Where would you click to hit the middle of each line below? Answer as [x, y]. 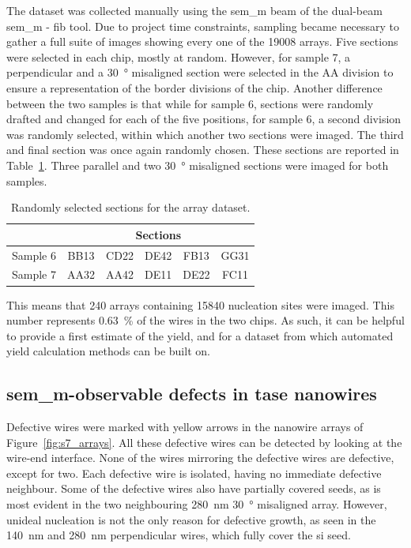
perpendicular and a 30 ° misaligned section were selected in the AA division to [200, 72]
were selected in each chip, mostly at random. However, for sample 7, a [179, 56]
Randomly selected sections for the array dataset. [131, 207]
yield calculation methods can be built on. [108, 351]
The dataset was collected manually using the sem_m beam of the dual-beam [194, 10]
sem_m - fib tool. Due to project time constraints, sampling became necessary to [203, 26]
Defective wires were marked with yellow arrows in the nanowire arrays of [185, 427]
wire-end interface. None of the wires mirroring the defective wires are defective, [200, 458]
